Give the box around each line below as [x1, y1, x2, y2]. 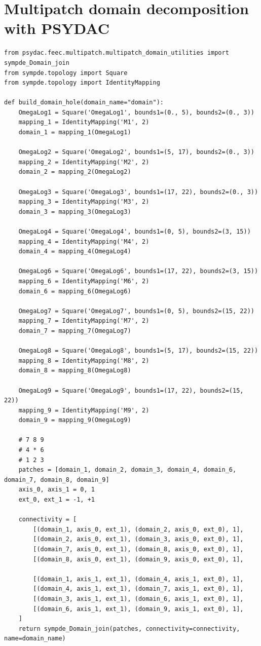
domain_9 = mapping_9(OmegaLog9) [18, 416, 131, 424]
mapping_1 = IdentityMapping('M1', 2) [18, 119, 150, 126]
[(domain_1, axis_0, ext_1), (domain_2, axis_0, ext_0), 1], [33, 525, 244, 533]
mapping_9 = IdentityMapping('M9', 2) [18, 406, 150, 414]
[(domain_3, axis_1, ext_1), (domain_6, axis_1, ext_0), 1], [33, 595, 244, 602]
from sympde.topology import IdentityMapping [4, 79, 160, 87]
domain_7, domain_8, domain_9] [4, 476, 109, 483]
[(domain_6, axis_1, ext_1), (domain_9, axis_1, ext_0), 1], [33, 605, 244, 613]
